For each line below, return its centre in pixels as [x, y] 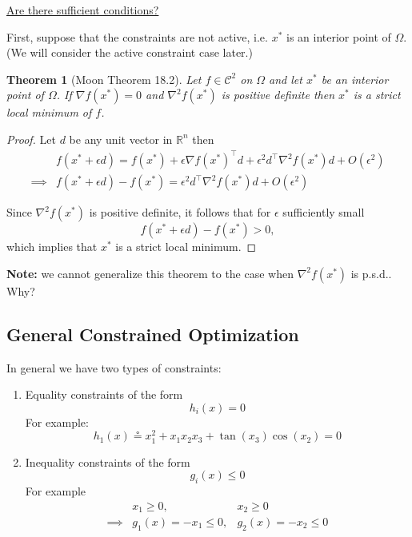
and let [286, 79]
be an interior [355, 79]
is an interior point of [339, 36]
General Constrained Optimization [153, 334]
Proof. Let [31, 139]
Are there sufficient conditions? [83, 10]
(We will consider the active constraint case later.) [130, 52]
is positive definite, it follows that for [180, 212]
